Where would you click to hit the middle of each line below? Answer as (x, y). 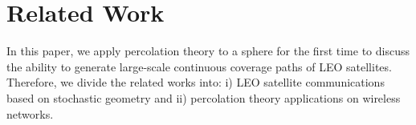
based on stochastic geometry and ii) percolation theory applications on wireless (204, 97)
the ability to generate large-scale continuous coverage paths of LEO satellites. (199, 66)
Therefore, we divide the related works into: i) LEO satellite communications (196, 82)
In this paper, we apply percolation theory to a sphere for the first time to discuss (208, 51)
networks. (30, 113)
